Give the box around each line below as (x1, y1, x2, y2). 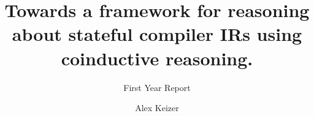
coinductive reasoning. (61, 45, 253, 70)
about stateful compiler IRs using (12, 21, 302, 46)
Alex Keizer (135, 101, 179, 114)
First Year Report (123, 81, 191, 93)
